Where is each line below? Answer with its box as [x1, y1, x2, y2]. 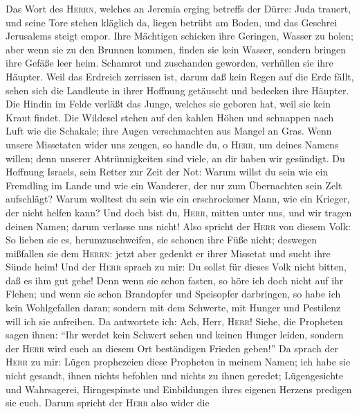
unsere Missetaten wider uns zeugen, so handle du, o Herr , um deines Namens [6, 137, 339, 151]
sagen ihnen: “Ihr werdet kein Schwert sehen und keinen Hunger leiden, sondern [6, 327, 344, 342]
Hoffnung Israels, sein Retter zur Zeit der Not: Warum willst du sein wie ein [6, 164, 329, 179]
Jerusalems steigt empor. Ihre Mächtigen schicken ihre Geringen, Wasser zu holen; [6, 28, 354, 43]
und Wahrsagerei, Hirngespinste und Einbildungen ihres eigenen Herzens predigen [6, 381, 352, 396]
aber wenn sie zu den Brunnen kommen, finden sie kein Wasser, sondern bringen [6, 42, 346, 56]
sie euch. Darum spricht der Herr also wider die [6, 395, 210, 410]
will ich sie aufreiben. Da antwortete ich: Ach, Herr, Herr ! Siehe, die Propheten [6, 313, 343, 328]
